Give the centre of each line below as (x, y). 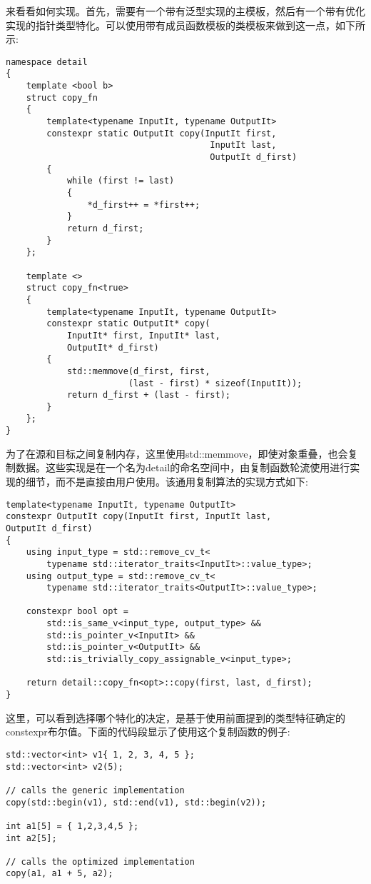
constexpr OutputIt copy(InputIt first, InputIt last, (139, 517)
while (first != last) (121, 181)
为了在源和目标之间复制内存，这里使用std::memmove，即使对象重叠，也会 (177, 453)
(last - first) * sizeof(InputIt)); (215, 383)
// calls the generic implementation (95, 790)
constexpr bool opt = (77, 612)
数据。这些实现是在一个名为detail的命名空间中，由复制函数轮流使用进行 (183, 467)
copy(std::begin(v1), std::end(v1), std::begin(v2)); (136, 802)
